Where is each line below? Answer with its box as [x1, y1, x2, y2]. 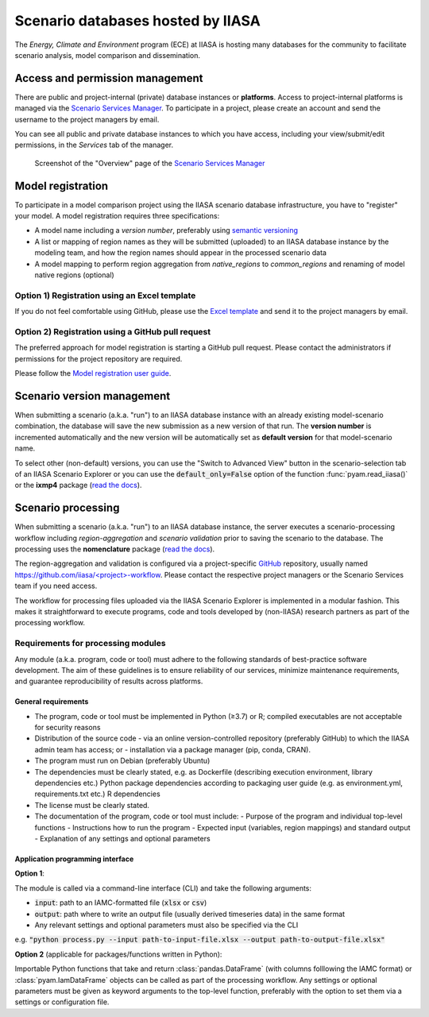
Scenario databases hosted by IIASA [14, 12, 261, 29]
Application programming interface [14, 854, 134, 864]
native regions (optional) [34, 270, 114, 280]
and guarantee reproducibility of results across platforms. [14, 676, 203, 686]
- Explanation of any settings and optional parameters [34, 834, 211, 843]
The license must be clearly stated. [34, 800, 150, 810]
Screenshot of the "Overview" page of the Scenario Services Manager [34, 158, 265, 168]
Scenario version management [14, 389, 171, 403]
